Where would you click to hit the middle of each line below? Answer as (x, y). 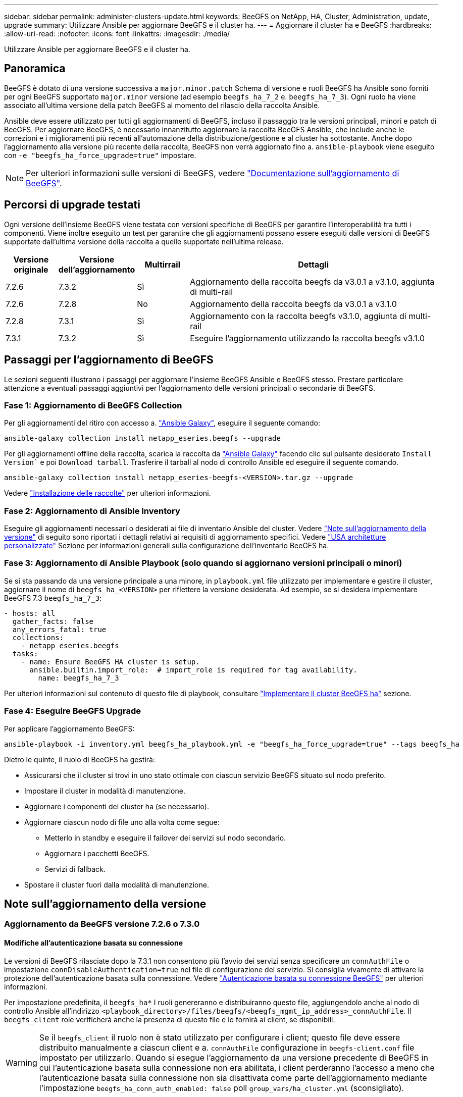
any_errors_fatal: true (59, 629)
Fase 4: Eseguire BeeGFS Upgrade (73, 711)
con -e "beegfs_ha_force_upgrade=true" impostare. (100, 155)
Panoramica (35, 69)
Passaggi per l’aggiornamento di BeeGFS (109, 360)
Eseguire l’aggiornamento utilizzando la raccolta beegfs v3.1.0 (307, 338)
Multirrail (163, 264)
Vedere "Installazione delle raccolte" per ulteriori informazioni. (108, 493)
